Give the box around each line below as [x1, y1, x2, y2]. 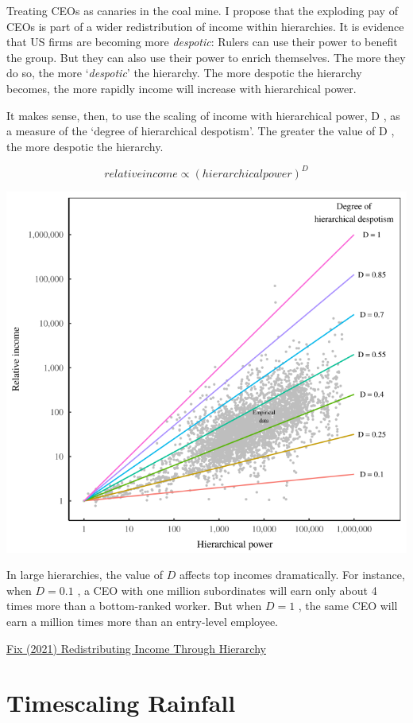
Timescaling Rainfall [6, 686, 236, 719]
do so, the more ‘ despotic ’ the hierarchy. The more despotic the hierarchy [6, 64, 362, 81]
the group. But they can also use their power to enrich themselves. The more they [6, 49, 406, 65]
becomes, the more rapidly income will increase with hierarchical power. [6, 80, 357, 96]
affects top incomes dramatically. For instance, [179, 566, 405, 583]
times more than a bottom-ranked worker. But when [6, 597, 262, 614]
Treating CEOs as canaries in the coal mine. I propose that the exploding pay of [6, 2, 398, 18]
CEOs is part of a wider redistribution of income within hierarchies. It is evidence [6, 17, 404, 34]
